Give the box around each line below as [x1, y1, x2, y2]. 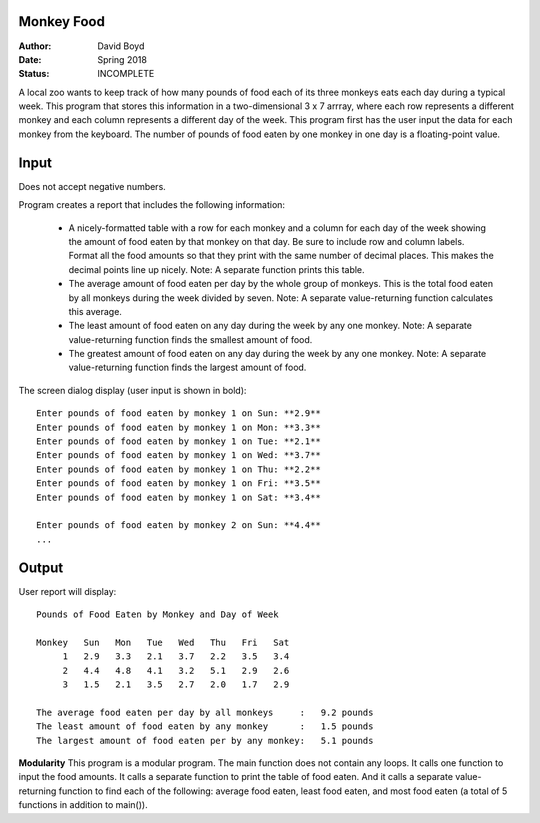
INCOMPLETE [97, 68, 155, 80]
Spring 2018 [97, 53, 147, 65]
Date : [18, 53, 42, 65]
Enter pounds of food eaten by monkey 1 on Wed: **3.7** [36, 450, 322, 461]
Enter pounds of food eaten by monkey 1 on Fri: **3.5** [36, 478, 322, 489]
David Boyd [97, 40, 145, 52]
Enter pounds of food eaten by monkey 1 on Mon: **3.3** [36, 421, 322, 433]
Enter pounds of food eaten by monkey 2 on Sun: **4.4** [36, 520, 322, 531]
